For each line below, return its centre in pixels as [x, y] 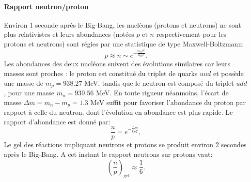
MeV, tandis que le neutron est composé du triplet [159, 83]
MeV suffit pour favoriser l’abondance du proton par [168, 102]
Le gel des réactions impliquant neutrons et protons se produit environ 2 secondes [125, 144]
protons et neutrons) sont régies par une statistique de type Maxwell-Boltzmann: [124, 43]
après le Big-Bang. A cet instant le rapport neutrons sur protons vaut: [108, 154]
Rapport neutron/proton [46, 6]
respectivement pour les [191, 34]
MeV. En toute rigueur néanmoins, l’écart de [162, 93]
